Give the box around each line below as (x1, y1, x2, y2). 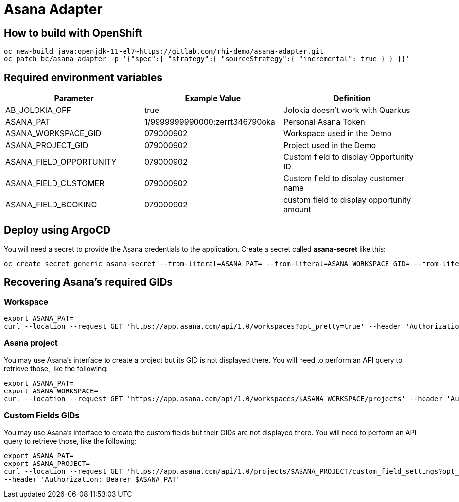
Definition (333, 93, 371, 104)
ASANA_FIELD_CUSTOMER (5, 178, 105, 188)
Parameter (54, 93, 94, 104)
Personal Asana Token (283, 117, 365, 127)
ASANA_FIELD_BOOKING (5, 200, 97, 210)
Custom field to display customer (283, 173, 405, 184)
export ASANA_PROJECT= (4, 459, 90, 467)
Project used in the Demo (283, 140, 376, 150)
